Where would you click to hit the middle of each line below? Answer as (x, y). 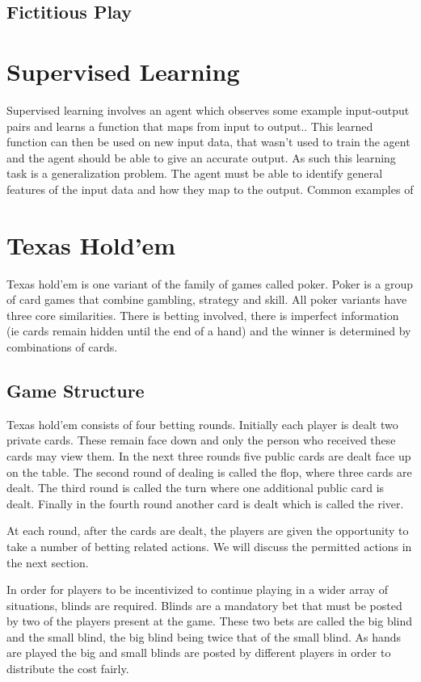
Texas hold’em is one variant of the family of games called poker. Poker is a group (210, 283)
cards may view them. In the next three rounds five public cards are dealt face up (209, 455)
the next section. (48, 562)
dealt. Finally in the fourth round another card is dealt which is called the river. (205, 503)
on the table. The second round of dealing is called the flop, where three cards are (209, 472)
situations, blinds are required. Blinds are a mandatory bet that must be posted (204, 605)
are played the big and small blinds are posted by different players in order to (199, 653)
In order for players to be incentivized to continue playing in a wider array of (198, 589)
